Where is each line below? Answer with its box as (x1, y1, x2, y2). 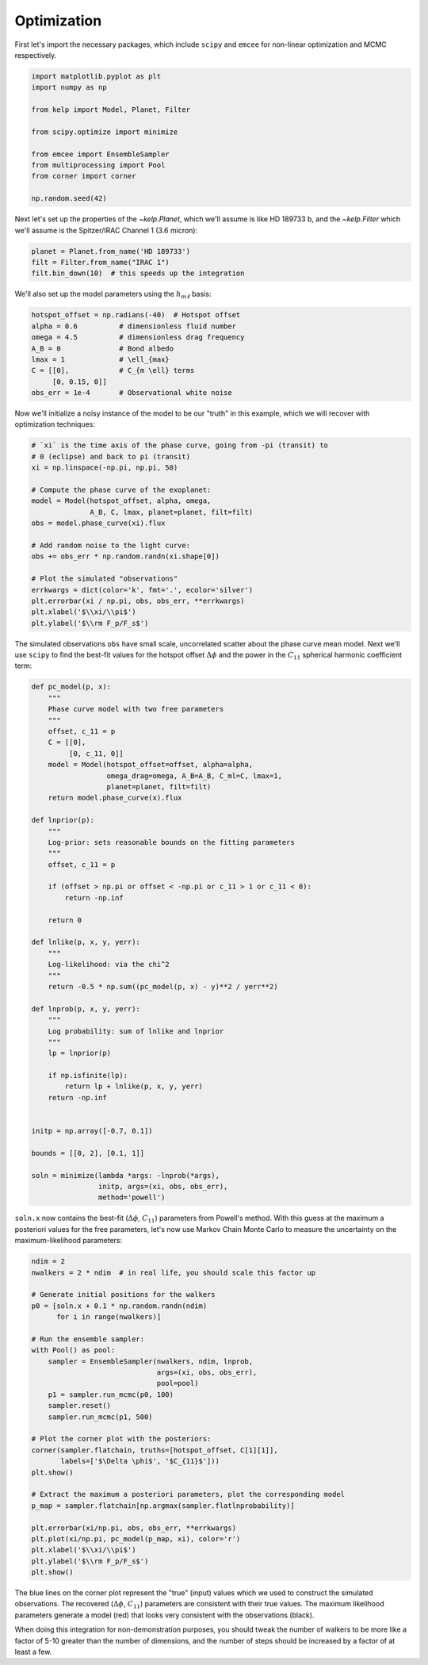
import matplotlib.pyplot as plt (31, 71, 162, 81)
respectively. (14, 50, 57, 59)
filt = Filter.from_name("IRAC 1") (31, 258, 170, 267)
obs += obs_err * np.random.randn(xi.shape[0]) (31, 552, 220, 561)
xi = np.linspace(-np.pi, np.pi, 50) (31, 463, 178, 472)
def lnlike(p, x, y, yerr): (31, 938, 140, 947)
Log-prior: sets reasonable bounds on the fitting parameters (48, 838, 295, 846)
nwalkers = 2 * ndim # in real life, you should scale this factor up (31, 1268, 316, 1277)
